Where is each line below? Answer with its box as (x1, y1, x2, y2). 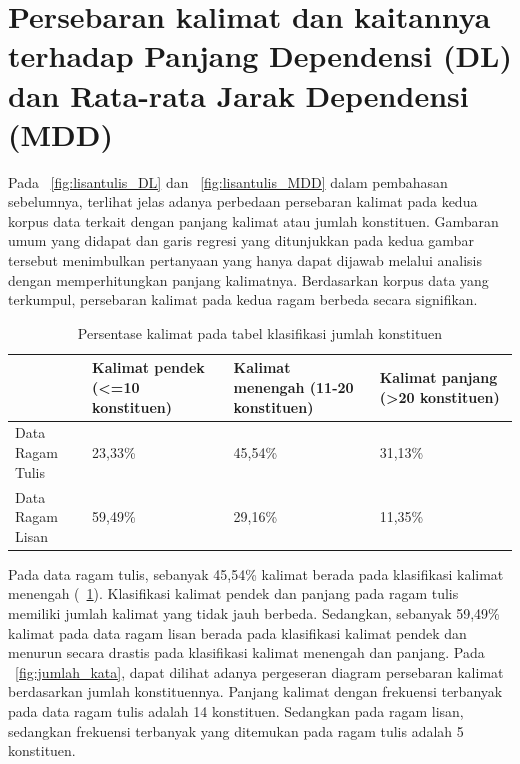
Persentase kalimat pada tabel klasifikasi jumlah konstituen (77, 322, 443, 343)
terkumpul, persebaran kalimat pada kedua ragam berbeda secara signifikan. (8, 289, 478, 310)
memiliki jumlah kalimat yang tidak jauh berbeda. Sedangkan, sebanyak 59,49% (8, 602, 500, 623)
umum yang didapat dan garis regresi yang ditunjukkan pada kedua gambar (8, 230, 474, 251)
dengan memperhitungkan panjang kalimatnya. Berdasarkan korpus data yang (8, 269, 489, 290)
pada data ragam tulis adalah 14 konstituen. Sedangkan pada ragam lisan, (8, 700, 464, 721)
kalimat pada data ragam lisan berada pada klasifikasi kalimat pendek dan (8, 622, 467, 643)
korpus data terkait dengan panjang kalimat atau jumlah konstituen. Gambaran (8, 210, 499, 231)
